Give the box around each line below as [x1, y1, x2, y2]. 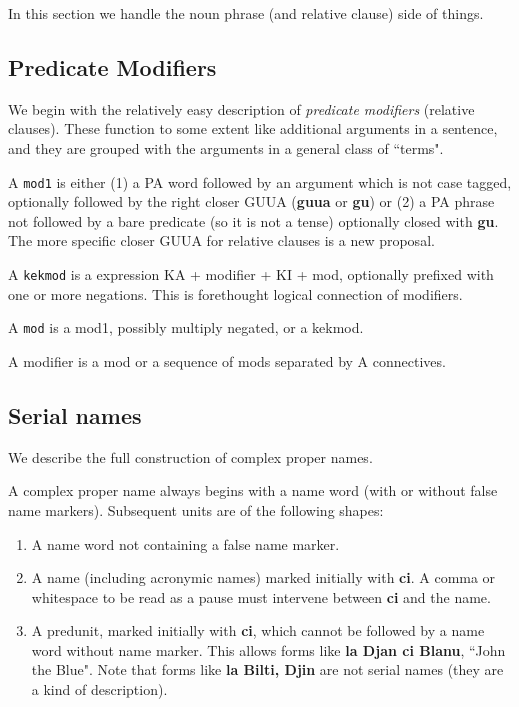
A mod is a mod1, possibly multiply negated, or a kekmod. [8, 317, 364, 338]
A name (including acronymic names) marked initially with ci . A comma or [31, 567, 496, 588]
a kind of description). [31, 679, 168, 700]
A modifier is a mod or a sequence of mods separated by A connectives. [8, 350, 446, 371]
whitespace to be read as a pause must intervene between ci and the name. [31, 586, 491, 607]
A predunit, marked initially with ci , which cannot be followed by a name [31, 620, 485, 641]
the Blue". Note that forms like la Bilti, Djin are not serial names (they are [31, 659, 504, 680]
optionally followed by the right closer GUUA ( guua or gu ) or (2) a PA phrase [8, 191, 495, 212]
